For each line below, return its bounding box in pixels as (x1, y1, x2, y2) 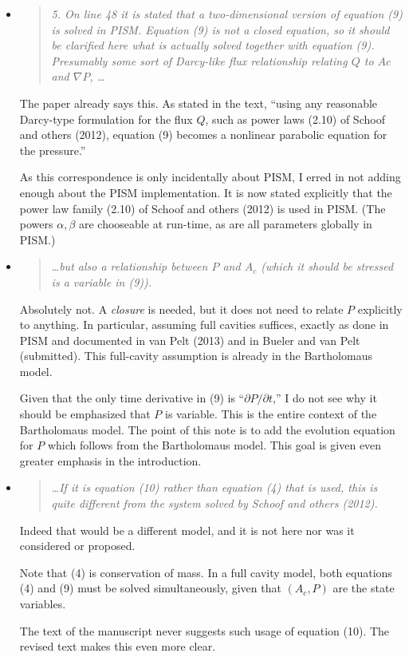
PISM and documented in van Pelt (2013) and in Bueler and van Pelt (19, 331, 360, 348)
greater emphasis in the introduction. (19, 452, 202, 469)
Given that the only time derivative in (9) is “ (19, 390, 245, 406)
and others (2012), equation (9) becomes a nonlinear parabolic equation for (19, 126, 387, 143)
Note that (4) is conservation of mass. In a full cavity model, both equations (19, 564, 392, 580)
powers (19, 216, 53, 232)
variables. (19, 596, 66, 611)
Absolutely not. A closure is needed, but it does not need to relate (19, 300, 344, 317)
